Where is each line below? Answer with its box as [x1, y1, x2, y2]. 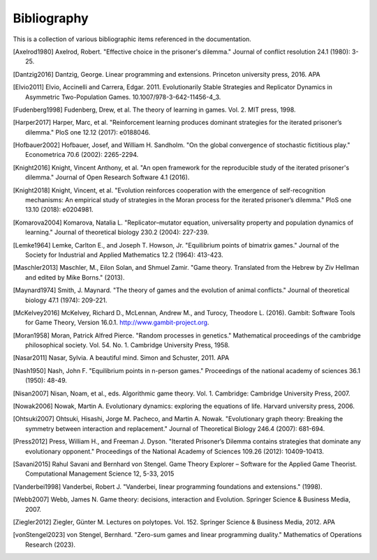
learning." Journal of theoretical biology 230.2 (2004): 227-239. [25, 228, 209, 236]
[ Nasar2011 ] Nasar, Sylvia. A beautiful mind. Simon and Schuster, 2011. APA [13, 354, 230, 362]
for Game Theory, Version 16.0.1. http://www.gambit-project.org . [25, 318, 209, 327]
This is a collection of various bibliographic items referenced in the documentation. [13, 35, 251, 43]
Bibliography [13, 10, 89, 26]
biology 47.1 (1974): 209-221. [25, 296, 108, 304]
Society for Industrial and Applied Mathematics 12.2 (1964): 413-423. [25, 250, 223, 259]
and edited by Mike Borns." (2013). [25, 273, 125, 282]
